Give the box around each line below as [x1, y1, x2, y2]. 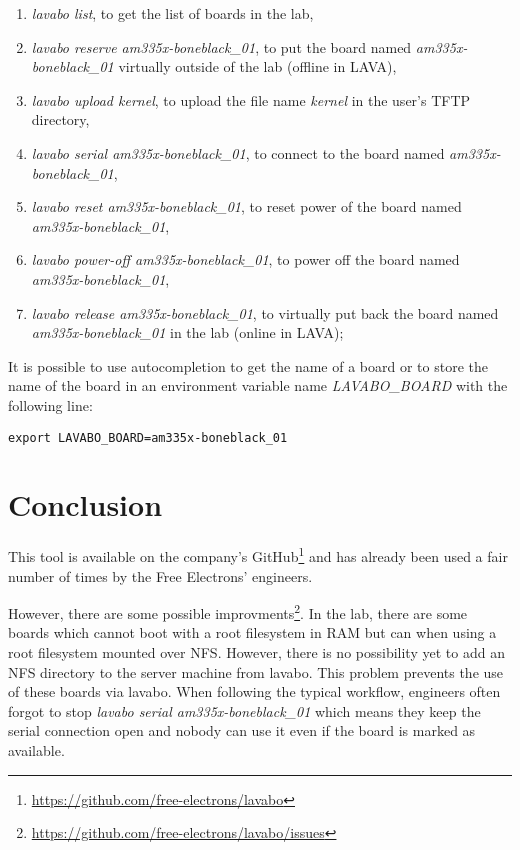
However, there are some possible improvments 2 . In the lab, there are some [8, 600, 468, 623]
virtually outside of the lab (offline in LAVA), [118, 56, 397, 77]
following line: [8, 394, 93, 415]
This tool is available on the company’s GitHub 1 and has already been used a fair [8, 543, 508, 566]
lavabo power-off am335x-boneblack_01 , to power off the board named [31, 249, 460, 270]
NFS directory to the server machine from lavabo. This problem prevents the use [8, 661, 504, 682]
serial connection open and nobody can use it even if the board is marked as [8, 720, 476, 741]
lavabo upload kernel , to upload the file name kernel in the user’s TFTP [31, 89, 471, 110]
